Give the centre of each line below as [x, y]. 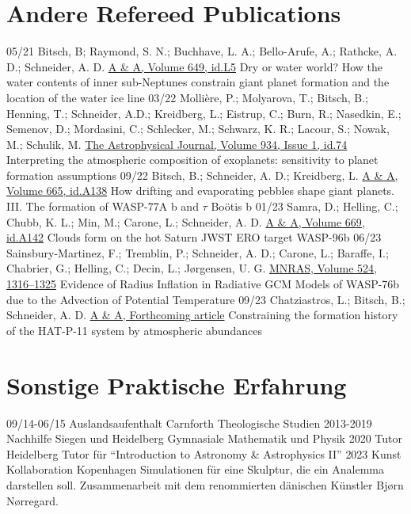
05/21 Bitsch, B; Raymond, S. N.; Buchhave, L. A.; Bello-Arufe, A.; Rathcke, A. [202, 51]
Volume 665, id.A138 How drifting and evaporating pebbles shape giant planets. [200, 190]
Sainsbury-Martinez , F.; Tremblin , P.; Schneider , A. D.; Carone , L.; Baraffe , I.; [198, 252]
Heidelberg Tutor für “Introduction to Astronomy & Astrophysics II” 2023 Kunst [204, 453]
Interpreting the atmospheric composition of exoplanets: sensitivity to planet [192, 160]
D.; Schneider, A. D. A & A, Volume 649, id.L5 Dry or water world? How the [195, 66]
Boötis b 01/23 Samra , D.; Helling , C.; [304, 206]
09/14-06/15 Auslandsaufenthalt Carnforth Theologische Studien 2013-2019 [189, 423]
